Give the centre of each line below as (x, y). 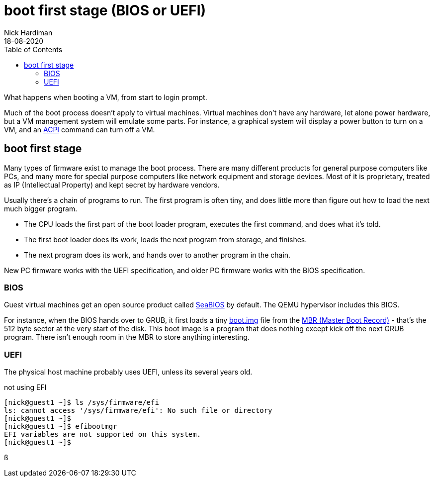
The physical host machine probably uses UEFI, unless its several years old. (128, 372)
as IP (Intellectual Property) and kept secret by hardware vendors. (112, 185)
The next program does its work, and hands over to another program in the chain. (157, 255)
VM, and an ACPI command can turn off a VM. (80, 129)
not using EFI (25, 387)
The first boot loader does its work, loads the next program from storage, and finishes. (166, 239)
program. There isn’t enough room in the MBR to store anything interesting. (127, 337)
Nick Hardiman (28, 32)
